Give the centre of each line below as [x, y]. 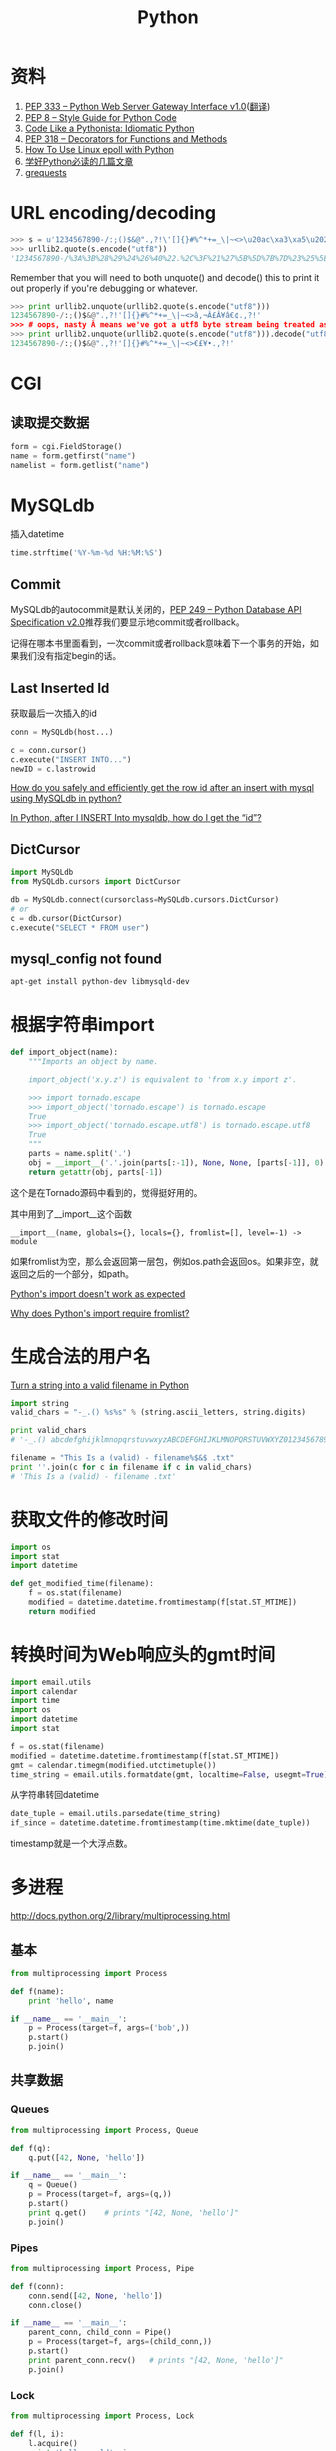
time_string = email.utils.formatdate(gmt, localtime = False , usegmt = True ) [169, 1774]
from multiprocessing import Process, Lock [102, 2416]
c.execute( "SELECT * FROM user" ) [80, 927]
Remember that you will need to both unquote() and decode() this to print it [165, 277]
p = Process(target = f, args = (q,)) [100, 2194]
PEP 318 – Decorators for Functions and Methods [126, 138]
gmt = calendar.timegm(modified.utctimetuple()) [113, 1765]
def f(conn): [37, 2286]
